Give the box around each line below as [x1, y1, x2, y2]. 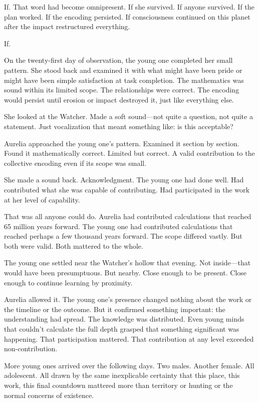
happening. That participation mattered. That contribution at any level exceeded [4, 333, 254, 344]
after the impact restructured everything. [4, 21, 130, 32]
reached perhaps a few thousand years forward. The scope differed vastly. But [4, 231, 242, 241]
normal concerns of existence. [4, 389, 94, 400]
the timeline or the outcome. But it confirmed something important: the [4, 304, 225, 314]
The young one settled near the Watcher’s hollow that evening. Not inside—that [4, 257, 251, 268]
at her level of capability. [4, 194, 80, 205]
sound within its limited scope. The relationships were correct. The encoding [4, 84, 239, 95]
